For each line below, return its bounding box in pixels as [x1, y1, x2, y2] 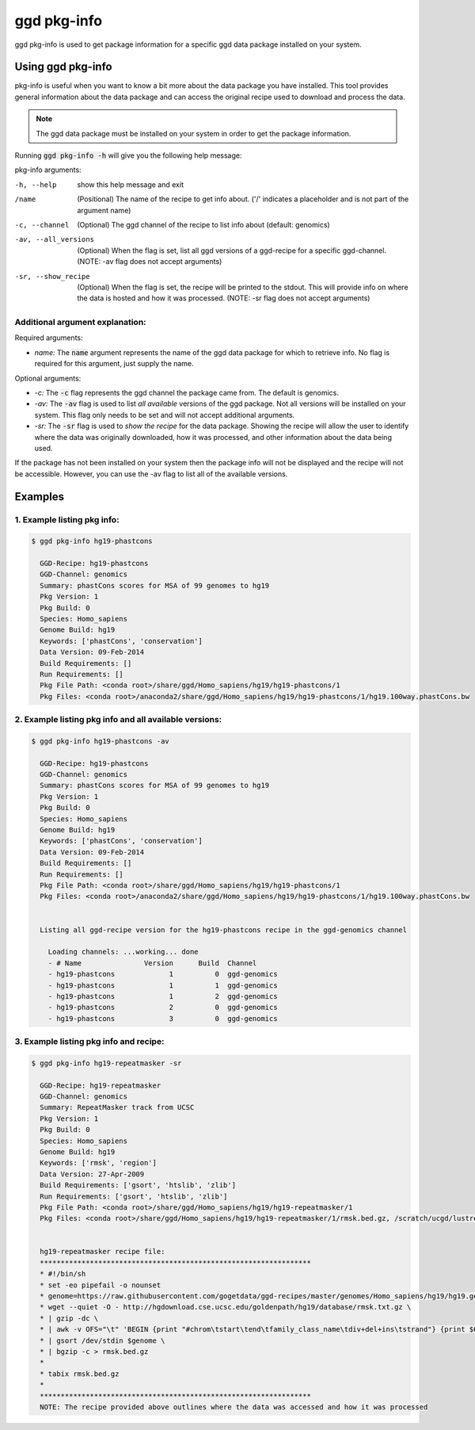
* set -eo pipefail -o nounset [40, 1280, 161, 1290]
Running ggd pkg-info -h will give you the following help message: [14, 151, 242, 160]
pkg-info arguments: [14, 165, 82, 174]
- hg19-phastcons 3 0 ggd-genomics [47, 1014, 278, 1023]
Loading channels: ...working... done [47, 947, 199, 957]
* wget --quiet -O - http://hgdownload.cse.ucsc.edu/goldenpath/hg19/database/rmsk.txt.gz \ [40, 1302, 412, 1312]
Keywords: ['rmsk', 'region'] [40, 1158, 158, 1168]
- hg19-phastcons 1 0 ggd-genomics [47, 969, 278, 979]
